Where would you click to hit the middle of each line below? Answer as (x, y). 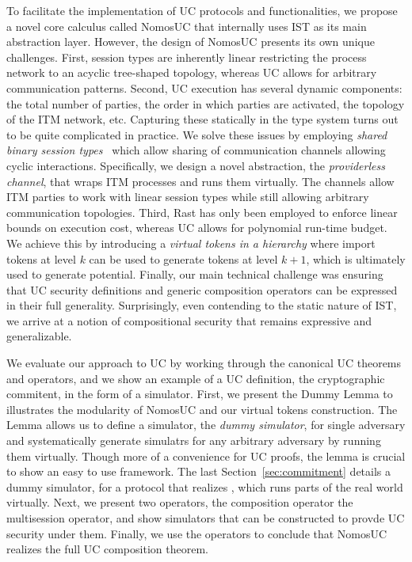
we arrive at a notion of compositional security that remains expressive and (189, 320)
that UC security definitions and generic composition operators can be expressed (202, 289)
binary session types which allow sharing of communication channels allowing (196, 150)
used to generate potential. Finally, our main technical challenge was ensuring (195, 274)
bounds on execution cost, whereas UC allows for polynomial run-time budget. (197, 228)
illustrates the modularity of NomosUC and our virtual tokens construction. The (202, 409)
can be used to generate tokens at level (183, 258)
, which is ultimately (356, 258)
